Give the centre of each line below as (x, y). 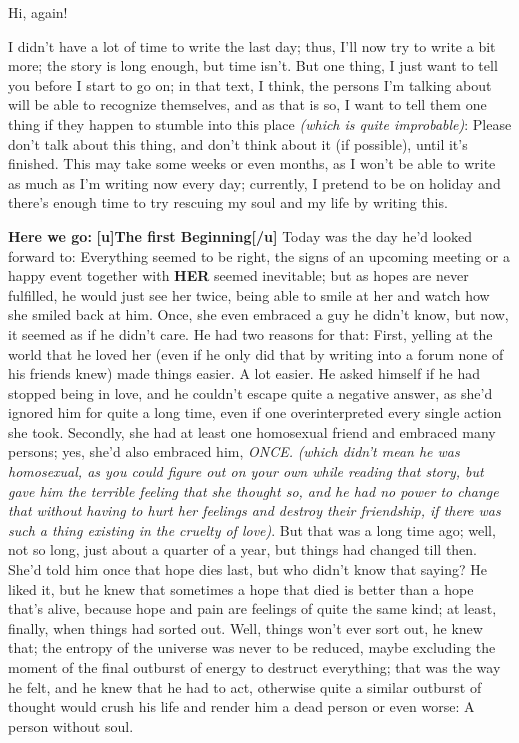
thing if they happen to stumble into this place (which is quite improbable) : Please (260, 123)
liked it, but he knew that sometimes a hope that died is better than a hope (241, 588)
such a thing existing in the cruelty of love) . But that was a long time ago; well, (252, 529)
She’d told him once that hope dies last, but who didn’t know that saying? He (247, 569)
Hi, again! (38, 12)
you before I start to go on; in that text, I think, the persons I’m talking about (250, 84)
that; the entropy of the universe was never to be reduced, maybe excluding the (252, 647)
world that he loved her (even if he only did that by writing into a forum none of (256, 353)
